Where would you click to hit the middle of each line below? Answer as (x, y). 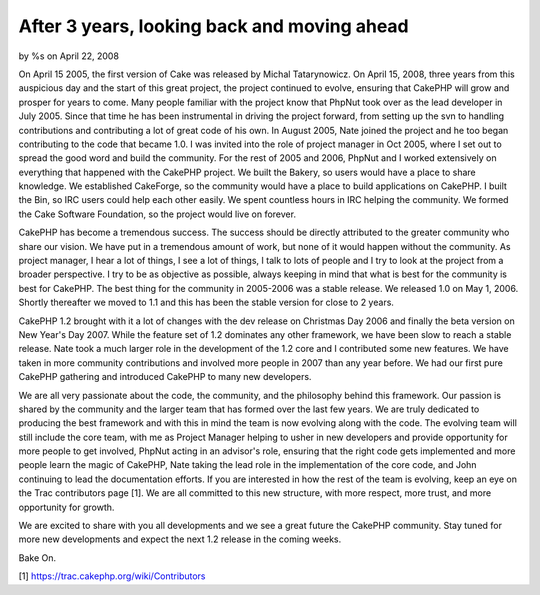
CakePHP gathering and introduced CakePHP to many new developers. (165, 377)
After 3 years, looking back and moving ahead (213, 26)
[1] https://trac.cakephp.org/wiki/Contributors (112, 576)
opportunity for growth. (66, 507)
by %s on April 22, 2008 (69, 56)
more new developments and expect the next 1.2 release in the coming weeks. (180, 539)
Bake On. (37, 557)
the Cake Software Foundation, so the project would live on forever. (157, 214)
